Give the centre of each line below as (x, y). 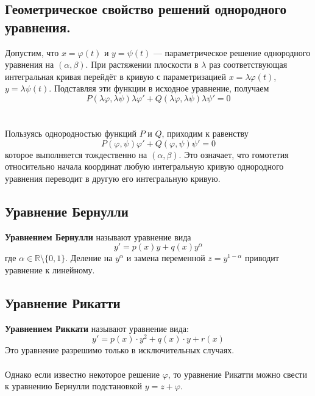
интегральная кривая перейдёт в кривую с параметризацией (116, 76)
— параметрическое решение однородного (232, 52)
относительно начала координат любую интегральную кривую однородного (144, 166)
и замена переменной (166, 258)
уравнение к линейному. (50, 269)
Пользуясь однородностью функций (71, 133)
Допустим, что (32, 52)
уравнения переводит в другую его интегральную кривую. (113, 178)
